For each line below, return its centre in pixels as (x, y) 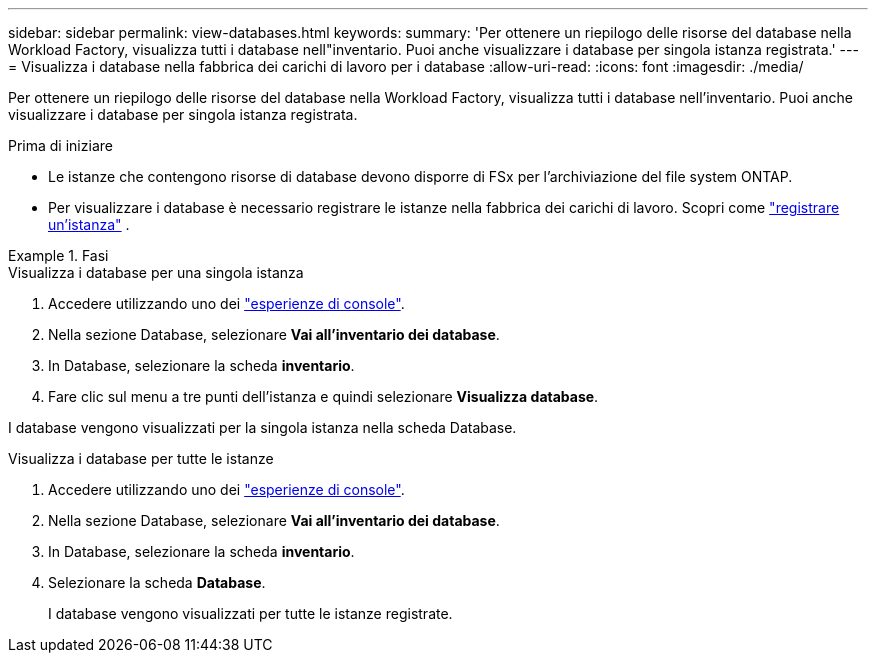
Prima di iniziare (60, 145)
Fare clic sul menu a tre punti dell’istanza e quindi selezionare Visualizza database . (323, 396)
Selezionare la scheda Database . (157, 582)
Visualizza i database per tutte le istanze (141, 458)
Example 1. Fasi (58, 255)
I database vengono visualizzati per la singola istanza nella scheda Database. (262, 427)
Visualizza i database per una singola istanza (156, 272)
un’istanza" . (89, 224)
